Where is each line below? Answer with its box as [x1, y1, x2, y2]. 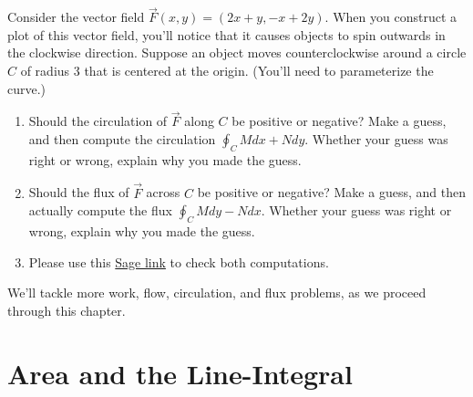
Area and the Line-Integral [7, 354, 353, 392]
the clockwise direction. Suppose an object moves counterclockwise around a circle [7, 43, 467, 62]
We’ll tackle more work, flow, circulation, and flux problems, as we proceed [7, 283, 427, 302]
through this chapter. [7, 300, 126, 319]
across [146, 183, 180, 202]
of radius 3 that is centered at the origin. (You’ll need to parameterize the [20, 61, 434, 79]
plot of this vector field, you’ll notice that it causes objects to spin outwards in [7, 25, 446, 44]
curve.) [7, 78, 46, 98]
